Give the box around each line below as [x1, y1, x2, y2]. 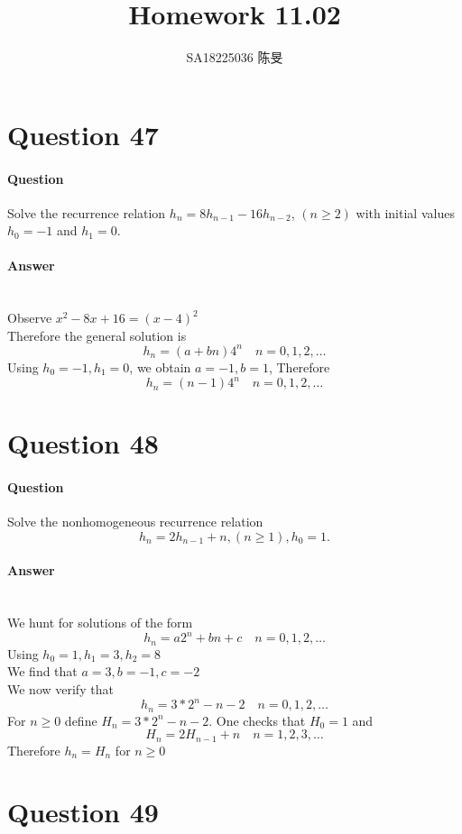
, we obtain [129, 357, 191, 376]
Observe [7, 308, 52, 327]
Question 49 [7, 793, 159, 830]
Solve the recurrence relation [7, 203, 166, 222]
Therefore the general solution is [7, 325, 187, 344]
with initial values [356, 203, 455, 222]
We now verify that [7, 679, 114, 698]
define [64, 710, 97, 729]
